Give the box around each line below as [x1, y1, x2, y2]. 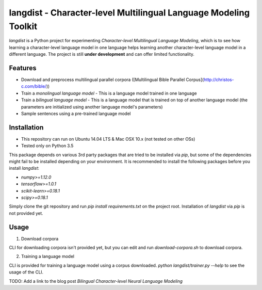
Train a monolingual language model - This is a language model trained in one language [21, 90, 197, 96]
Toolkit [9, 21, 37, 32]
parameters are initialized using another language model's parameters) [21, 104, 163, 110]
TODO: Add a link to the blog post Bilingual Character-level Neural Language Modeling [9, 278, 183, 284]
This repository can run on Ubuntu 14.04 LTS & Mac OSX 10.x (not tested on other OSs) [21, 136, 196, 142]
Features [9, 64, 36, 72]
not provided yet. [9, 210, 43, 216]
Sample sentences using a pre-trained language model [21, 111, 131, 116]
